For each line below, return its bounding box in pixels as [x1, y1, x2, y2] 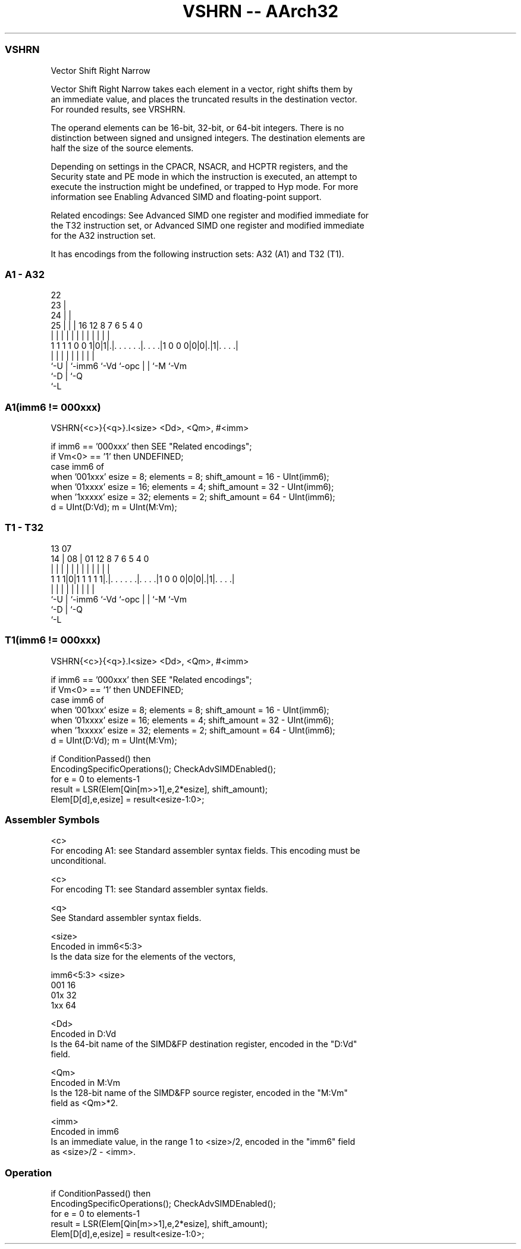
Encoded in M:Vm [51, 1078, 120, 1088]
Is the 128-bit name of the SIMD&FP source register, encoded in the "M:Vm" [51, 1088, 348, 1098]
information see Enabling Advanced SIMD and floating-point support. [51, 191, 322, 202]
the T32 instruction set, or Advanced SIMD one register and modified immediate [51, 220, 365, 230]
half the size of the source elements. [51, 142, 194, 153]
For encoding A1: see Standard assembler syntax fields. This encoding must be [51, 845, 360, 856]
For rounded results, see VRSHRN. [51, 104, 186, 114]
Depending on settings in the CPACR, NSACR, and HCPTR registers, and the [51, 161, 348, 171]
